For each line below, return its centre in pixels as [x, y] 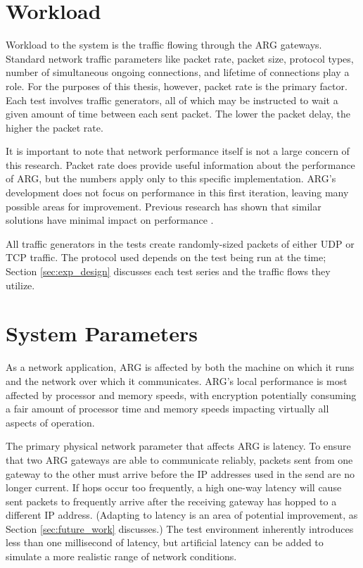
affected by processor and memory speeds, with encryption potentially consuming [181, 395]
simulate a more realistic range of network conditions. [121, 556]
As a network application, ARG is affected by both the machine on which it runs [180, 367]
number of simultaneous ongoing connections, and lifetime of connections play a [178, 72]
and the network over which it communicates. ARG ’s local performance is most [177, 380]
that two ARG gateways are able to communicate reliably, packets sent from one [179, 459]
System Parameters [102, 333]
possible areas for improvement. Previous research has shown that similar [164, 206]
